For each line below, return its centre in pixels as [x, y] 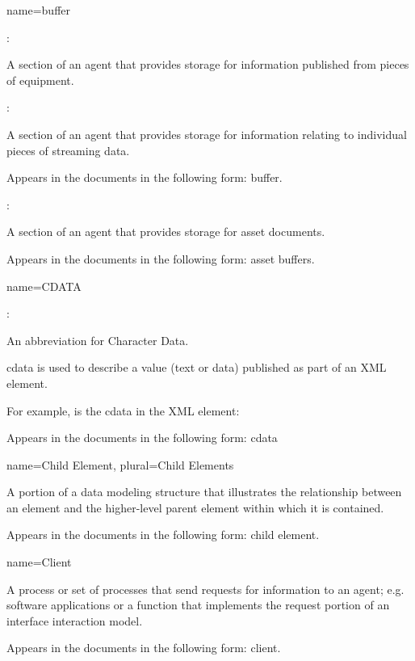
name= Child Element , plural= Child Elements [120, 464]
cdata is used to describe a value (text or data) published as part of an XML [197, 367]
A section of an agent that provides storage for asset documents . [166, 232]
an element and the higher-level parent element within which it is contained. [195, 507]
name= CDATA [44, 286]
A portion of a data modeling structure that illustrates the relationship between [204, 492]
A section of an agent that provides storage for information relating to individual [207, 134]
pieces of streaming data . [68, 150]
